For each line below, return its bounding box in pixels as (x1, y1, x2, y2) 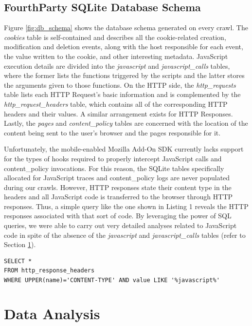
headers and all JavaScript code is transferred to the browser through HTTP (4, 192, 233, 202)
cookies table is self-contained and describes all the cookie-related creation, (4, 32, 226, 42)
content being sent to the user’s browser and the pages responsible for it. (4, 127, 221, 137)
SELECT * (4, 257, 32, 265)
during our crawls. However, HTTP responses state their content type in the (4, 182, 232, 192)
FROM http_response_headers (4, 267, 95, 274)
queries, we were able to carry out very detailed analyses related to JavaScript (4, 220, 237, 230)
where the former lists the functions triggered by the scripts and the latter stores (4, 70, 245, 80)
